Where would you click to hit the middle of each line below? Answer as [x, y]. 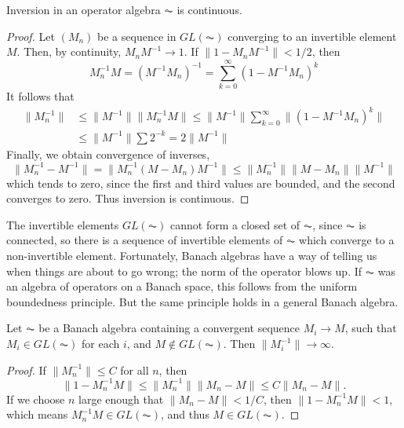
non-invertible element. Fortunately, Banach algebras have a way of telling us [192, 256]
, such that [371, 328]
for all [135, 369]
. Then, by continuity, [69, 51]
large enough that [121, 399]
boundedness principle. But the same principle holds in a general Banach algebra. [202, 301]
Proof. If [26, 369]
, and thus [185, 414]
